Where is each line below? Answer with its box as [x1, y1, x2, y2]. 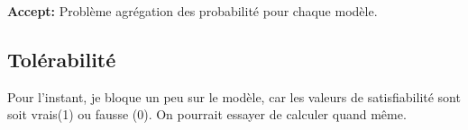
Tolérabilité [7, 45, 116, 73]
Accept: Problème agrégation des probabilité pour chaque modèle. [7, 2, 378, 20]
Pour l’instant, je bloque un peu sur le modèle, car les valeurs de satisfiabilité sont [7, 87, 461, 106]
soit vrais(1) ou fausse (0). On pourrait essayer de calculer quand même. [7, 105, 407, 124]
